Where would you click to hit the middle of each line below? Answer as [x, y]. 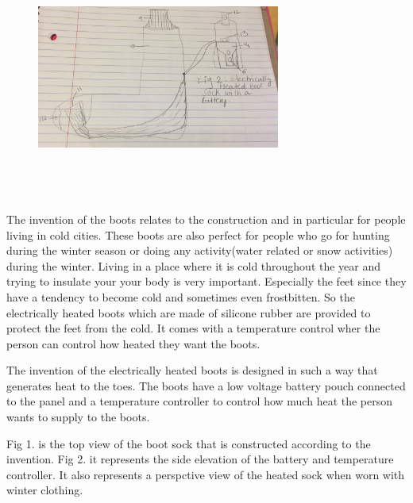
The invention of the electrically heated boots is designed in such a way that [192, 370]
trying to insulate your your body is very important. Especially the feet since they [206, 281]
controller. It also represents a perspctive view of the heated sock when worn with [206, 474]
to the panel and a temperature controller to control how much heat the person [200, 401]
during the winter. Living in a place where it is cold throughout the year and [194, 265]
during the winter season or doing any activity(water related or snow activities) [200, 250]
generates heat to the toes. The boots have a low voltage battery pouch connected [206, 385]
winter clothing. [45, 490]
